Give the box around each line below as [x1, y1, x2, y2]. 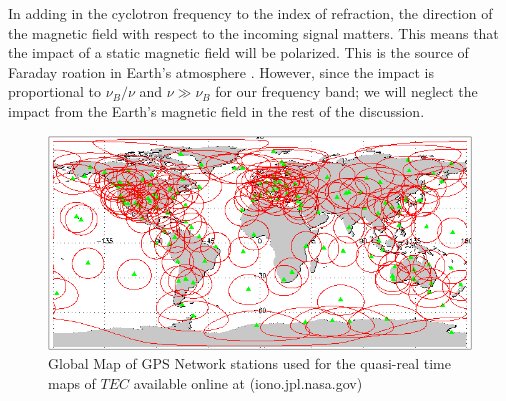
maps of [48, 372, 96, 393]
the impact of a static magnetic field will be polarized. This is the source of [8, 42, 469, 63]
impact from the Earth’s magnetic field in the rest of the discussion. [8, 100, 425, 121]
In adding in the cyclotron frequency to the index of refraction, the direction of [8, 3, 493, 23]
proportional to [8, 81, 102, 102]
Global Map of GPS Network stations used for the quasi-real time [48, 353, 451, 374]
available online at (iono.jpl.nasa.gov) [133, 372, 363, 393]
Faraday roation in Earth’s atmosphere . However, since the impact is [8, 61, 434, 82]
